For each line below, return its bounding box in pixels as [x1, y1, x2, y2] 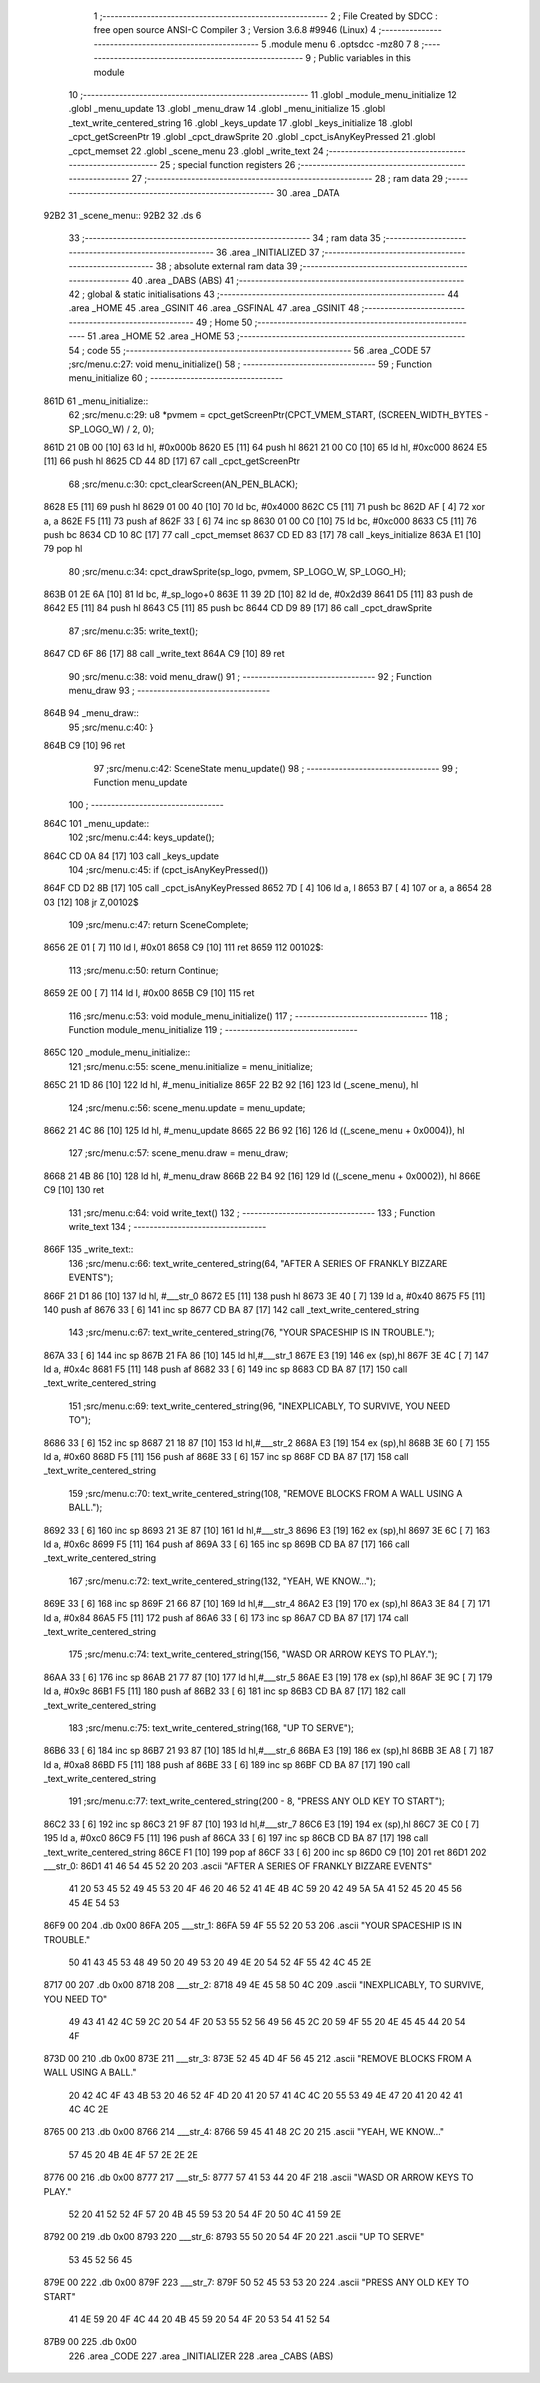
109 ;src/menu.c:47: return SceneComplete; [68, 919, 249, 931]
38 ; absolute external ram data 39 [155, 260, 298, 272]
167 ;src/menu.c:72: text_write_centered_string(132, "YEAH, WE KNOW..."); [68, 1575, 377, 1587]
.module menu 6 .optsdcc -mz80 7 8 [268, 38, 420, 50]
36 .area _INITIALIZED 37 [215, 246, 320, 258]
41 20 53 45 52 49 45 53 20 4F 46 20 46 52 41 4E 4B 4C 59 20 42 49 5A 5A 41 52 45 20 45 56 [68, 1883, 462, 1895]
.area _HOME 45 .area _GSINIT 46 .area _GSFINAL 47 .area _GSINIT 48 [68, 302, 360, 314]
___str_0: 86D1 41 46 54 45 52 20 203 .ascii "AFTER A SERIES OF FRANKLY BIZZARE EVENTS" [43, 1860, 433, 1872]
